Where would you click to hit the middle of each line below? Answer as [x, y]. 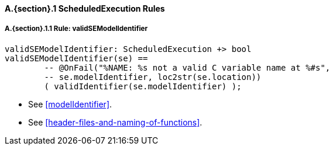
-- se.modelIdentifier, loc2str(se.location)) [153, 77]
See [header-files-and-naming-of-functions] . [115, 122]
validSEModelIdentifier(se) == [76, 58]
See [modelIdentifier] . [70, 104]
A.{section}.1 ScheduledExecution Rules [85, 8]
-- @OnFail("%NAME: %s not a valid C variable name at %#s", [187, 67]
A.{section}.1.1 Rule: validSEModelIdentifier [76, 29]
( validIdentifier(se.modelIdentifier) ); [143, 86]
